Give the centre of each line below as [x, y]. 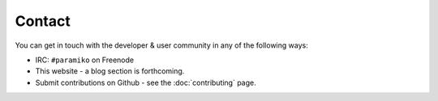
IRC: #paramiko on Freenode [84, 60]
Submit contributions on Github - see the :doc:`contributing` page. [146, 82]
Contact [43, 21]
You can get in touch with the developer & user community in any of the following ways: [161, 45]
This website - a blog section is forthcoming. [110, 71]
